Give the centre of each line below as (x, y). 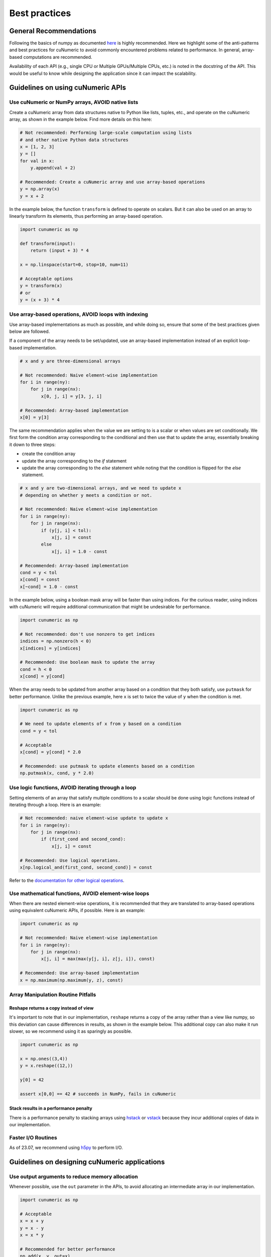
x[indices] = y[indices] (50, 648)
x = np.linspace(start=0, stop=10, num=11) (74, 264)
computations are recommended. (58, 57)
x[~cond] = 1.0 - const (49, 587)
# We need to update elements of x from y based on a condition (101, 724)
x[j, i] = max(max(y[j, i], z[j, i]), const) (98, 959)
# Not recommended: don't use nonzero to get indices (87, 634)
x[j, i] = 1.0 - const (79, 551)
